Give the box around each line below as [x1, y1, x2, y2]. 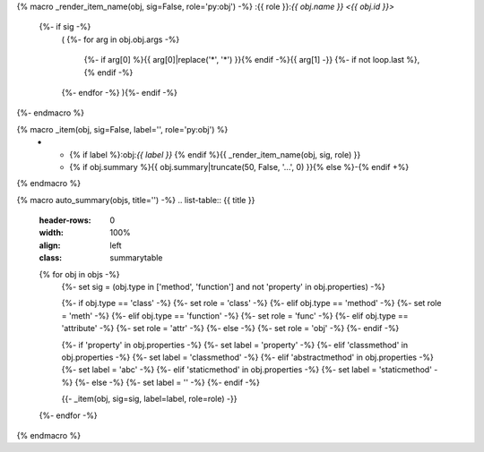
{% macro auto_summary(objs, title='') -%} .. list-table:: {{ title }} [16, 194, 255, 205]
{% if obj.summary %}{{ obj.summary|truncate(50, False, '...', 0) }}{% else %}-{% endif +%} [69, 161, 410, 172]
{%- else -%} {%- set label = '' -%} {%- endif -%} [74, 377, 260, 388]
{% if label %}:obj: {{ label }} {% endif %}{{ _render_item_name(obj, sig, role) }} [69, 149, 361, 160]
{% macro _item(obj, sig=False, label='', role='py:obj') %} [16, 124, 229, 134]
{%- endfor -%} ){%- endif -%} [61, 87, 178, 98]
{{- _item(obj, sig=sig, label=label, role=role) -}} [61, 394, 238, 405]
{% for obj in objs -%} [39, 269, 120, 279]
